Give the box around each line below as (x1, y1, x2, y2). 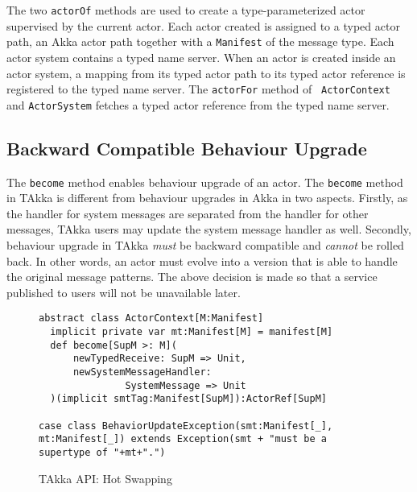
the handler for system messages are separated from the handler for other (6, 205, 369, 221)
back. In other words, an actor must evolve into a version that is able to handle (6, 252, 398, 269)
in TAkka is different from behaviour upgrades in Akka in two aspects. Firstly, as (6, 189, 408, 206)
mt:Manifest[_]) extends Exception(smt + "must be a (39, 433, 327, 445)
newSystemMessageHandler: (72, 366, 212, 378)
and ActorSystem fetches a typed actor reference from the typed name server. (6, 96, 390, 113)
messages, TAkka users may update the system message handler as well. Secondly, (6, 221, 411, 238)
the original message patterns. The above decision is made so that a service (6, 268, 378, 285)
